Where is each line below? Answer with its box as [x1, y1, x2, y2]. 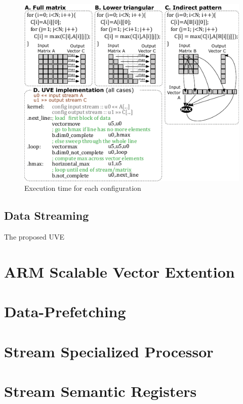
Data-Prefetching [4, 301, 126, 322]
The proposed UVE [4, 231, 64, 242]
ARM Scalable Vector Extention [4, 261, 235, 282]
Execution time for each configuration [24, 183, 141, 193]
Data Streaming [4, 208, 89, 223]
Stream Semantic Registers [4, 380, 197, 401]
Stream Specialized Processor [4, 341, 214, 361]
